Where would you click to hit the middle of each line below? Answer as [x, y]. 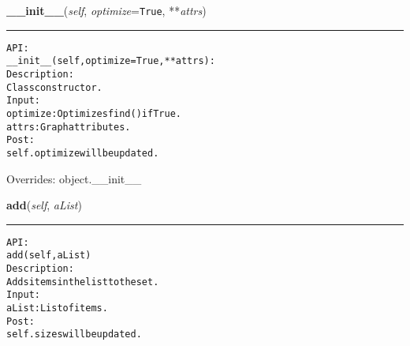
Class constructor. [54, 87]
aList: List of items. [57, 308]
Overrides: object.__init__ [74, 178]
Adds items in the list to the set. [83, 282]
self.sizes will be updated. [74, 335]
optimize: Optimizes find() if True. [94, 113]
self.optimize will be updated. [83, 153]
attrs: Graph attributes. [69, 127]
